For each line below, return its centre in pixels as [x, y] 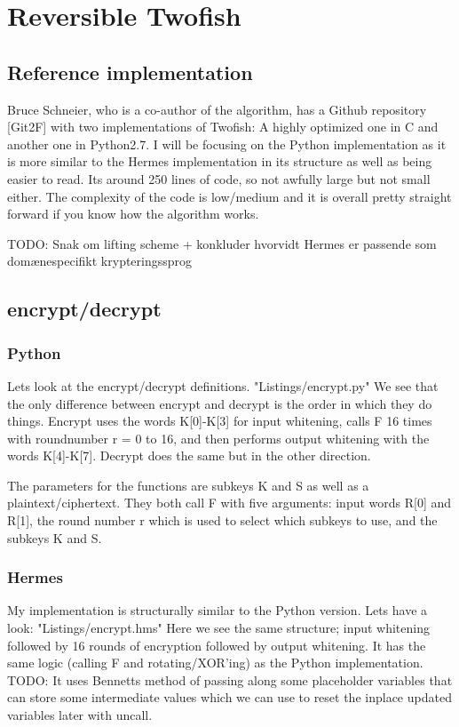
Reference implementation [130, 72]
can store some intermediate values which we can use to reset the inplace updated [229, 697]
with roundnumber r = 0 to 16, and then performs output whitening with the [218, 438]
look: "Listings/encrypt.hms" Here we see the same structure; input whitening [218, 628]
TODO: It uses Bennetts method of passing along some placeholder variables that [230, 679]
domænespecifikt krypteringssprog [100, 261]
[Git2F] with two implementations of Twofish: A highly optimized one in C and [223, 127]
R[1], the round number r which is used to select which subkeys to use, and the [222, 520]
